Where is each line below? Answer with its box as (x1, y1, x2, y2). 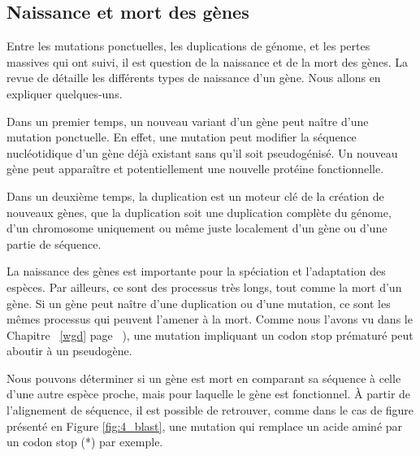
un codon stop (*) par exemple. (6, 433, 163, 450)
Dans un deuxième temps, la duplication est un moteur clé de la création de (6, 187, 384, 204)
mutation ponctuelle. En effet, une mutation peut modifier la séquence (6, 128, 357, 145)
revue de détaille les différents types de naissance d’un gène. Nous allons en (6, 69, 381, 86)
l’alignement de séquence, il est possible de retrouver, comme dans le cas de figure (6, 402, 414, 419)
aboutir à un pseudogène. (6, 342, 132, 359)
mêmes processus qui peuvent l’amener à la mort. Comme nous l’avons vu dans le (6, 311, 413, 328)
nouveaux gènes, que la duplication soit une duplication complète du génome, (6, 203, 392, 220)
